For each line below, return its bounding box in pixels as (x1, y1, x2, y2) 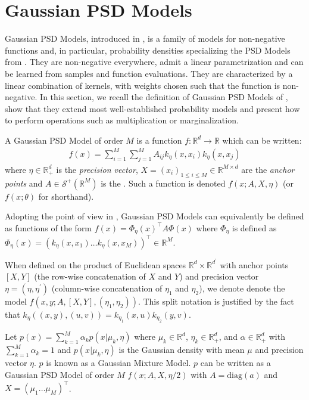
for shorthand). (38, 190, 94, 202)
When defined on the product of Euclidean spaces (5, 258, 186, 271)
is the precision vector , (56, 163, 138, 175)
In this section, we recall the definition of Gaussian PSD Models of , (40, 91, 288, 103)
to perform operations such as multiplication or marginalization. (5, 114, 239, 126)
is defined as (232, 221, 277, 234)
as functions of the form (5, 221, 92, 234)
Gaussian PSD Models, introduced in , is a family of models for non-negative (5, 32, 285, 45)
